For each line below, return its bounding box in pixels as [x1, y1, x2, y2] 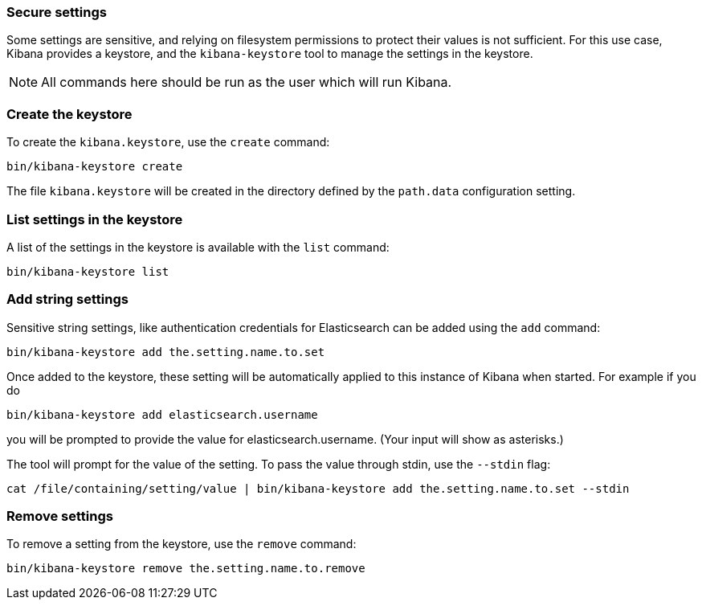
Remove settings [6, 508, 113, 524]
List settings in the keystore [6, 211, 183, 227]
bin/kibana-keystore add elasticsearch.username [6, 407, 318, 421]
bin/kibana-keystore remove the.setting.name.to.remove [6, 562, 365, 575]
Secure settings [6, 4, 107, 20]
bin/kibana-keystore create [6, 160, 183, 174]
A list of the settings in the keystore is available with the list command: [6, 240, 390, 254]
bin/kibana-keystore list [6, 264, 169, 278]
